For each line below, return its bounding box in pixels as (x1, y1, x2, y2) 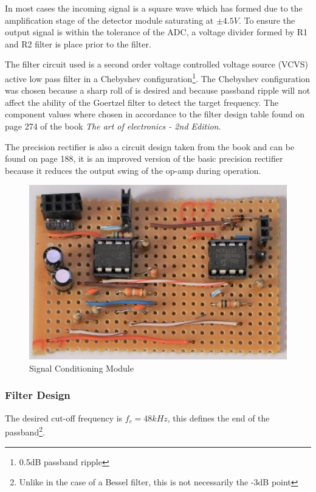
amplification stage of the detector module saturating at (5, 13, 214, 26)
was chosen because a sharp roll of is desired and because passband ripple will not (5, 84, 311, 97)
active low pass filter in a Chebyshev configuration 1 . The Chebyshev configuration (5, 70, 311, 85)
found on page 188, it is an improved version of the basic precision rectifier (5, 152, 283, 165)
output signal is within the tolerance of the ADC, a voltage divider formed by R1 (5, 26, 308, 38)
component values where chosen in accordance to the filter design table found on (5, 108, 305, 120)
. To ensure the (238, 13, 295, 26)
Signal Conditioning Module (29, 361, 134, 374)
